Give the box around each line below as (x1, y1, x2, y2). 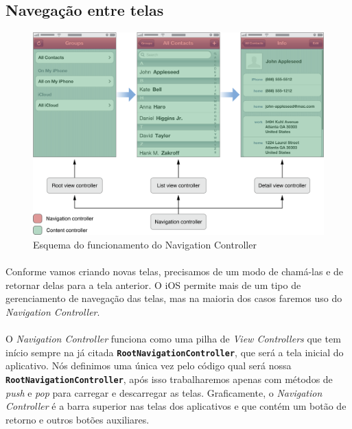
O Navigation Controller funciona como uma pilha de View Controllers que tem (5, 332, 341, 346)
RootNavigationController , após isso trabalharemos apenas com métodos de (5, 372, 333, 386)
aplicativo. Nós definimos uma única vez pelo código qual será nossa (5, 358, 292, 373)
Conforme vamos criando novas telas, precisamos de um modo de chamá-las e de (5, 264, 344, 279)
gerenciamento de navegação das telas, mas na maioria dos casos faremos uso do (5, 291, 342, 305)
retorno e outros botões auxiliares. (5, 412, 150, 426)
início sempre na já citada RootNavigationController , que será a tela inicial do (5, 345, 344, 359)
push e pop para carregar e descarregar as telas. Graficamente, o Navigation (5, 385, 322, 399)
